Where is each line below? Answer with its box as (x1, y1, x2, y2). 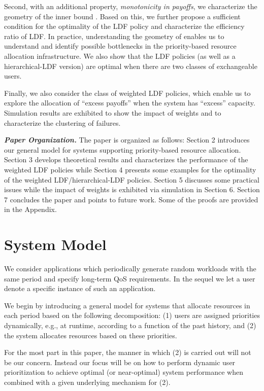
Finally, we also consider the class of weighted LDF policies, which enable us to (4, 87, 251, 98)
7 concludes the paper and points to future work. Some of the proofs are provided (4, 194, 258, 204)
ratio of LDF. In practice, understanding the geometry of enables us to (4, 30, 224, 41)
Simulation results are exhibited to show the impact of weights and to (4, 107, 221, 118)
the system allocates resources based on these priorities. (4, 330, 177, 340)
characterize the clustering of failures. (4, 117, 121, 128)
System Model (4, 234, 107, 255)
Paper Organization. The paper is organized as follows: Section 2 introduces (4, 134, 250, 145)
